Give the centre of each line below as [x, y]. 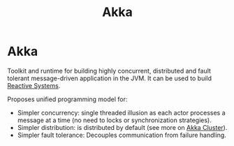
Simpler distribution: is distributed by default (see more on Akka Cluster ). [122, 127]
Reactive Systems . [34, 85]
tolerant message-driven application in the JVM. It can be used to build [109, 78]
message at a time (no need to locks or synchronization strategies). [114, 120]
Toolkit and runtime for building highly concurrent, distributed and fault [109, 71]
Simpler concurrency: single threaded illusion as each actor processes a [121, 112]
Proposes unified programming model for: [67, 99]
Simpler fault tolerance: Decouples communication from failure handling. [122, 135]
